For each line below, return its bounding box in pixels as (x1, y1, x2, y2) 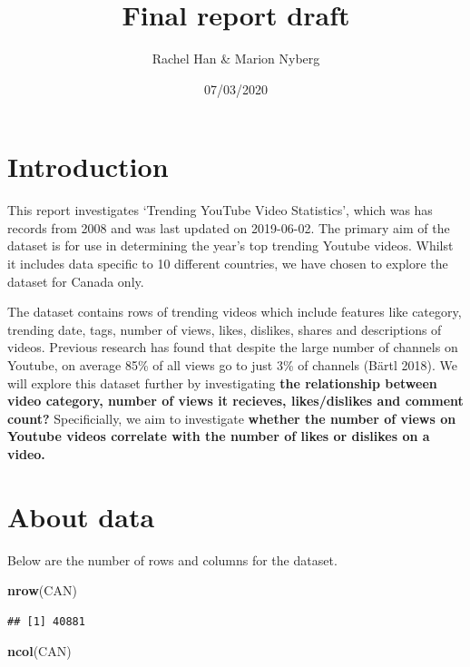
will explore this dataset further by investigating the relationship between (7, 373, 437, 392)
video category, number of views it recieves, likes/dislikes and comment (7, 391, 464, 410)
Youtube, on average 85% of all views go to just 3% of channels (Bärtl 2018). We (7, 356, 457, 374)
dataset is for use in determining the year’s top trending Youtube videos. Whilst (7, 236, 454, 255)
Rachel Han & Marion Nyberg (152, 49, 320, 68)
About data (7, 497, 155, 535)
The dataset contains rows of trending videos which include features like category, (7, 302, 462, 321)
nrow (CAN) (7, 581, 77, 600)
